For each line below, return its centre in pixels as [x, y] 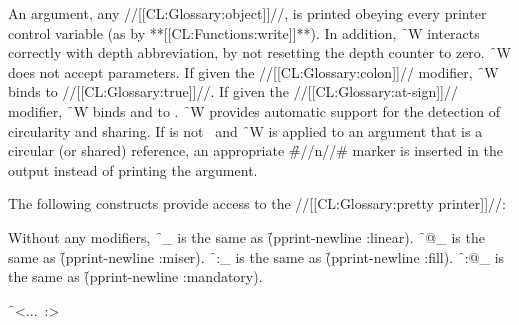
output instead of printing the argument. [133, 169]
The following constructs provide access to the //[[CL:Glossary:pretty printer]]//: [257, 203]
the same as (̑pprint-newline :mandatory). [135, 276]
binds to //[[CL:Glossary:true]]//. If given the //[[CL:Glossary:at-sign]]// [233, 91]
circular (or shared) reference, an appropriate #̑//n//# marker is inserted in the [255, 150]
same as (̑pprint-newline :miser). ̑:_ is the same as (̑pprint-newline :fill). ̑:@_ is [256, 256]
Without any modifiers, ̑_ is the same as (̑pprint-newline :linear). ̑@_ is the [246, 236]
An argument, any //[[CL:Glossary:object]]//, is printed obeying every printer [247, 13]
